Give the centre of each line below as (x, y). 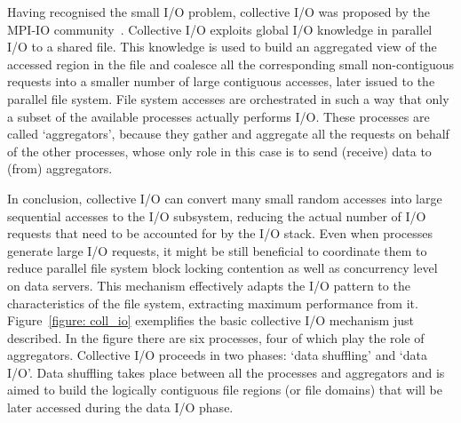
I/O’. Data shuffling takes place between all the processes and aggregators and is (226, 372)
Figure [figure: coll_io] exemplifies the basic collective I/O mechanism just (211, 320)
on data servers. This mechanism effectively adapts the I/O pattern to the (209, 285)
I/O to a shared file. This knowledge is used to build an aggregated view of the (222, 47)
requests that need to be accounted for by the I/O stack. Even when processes (220, 233)
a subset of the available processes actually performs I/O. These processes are (219, 116)
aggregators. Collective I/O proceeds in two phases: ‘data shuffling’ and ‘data (217, 355)
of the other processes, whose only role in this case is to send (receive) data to (219, 151)
